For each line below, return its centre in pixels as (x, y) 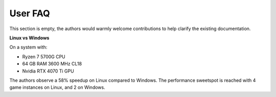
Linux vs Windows (29, 38)
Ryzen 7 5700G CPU (44, 57)
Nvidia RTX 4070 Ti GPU (48, 71)
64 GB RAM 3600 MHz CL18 (52, 64)
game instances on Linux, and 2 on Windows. (57, 87)
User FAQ (30, 13)
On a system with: (28, 47)
